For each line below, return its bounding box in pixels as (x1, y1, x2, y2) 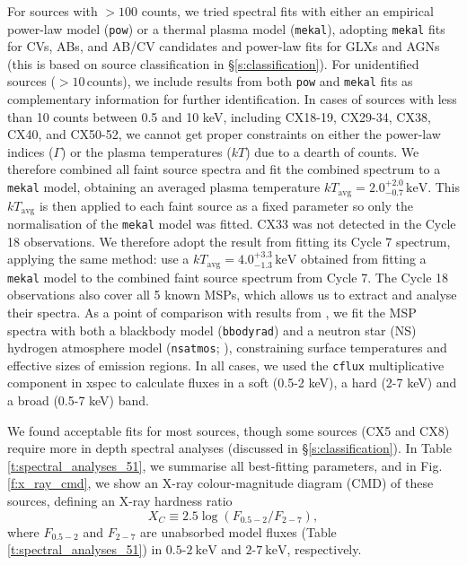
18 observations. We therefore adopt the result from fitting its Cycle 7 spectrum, (7, 231, 451, 250)
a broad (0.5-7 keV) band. (7, 391, 149, 410)
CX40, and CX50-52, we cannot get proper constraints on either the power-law (7, 125, 441, 143)
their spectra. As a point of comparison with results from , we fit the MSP (7, 302, 417, 321)
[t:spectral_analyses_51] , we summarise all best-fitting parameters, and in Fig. (7, 456, 443, 474)
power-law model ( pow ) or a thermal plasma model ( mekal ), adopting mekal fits (7, 19, 445, 38)
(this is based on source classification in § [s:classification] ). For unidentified (7, 54, 419, 73)
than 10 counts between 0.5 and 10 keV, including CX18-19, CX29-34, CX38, (7, 107, 431, 126)
